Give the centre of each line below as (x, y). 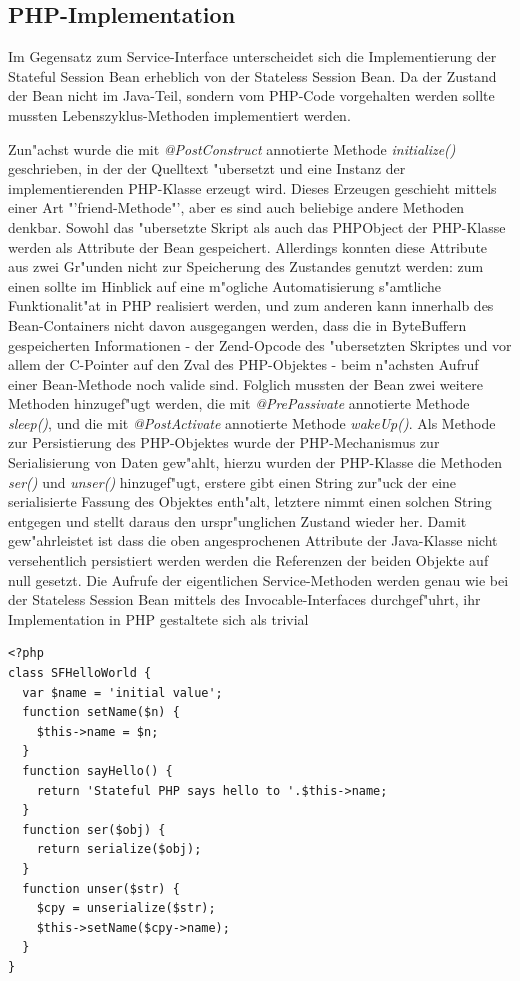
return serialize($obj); (119, 849)
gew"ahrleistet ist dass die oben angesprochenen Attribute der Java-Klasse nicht (253, 540)
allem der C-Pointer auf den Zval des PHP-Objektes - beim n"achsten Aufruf (243, 364)
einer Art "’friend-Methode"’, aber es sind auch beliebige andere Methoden (236, 207)
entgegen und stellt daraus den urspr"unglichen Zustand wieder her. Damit (237, 520)
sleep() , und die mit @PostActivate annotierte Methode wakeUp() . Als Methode (252, 422)
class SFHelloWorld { (80, 673)
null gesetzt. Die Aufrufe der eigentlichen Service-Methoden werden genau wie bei (258, 579)
